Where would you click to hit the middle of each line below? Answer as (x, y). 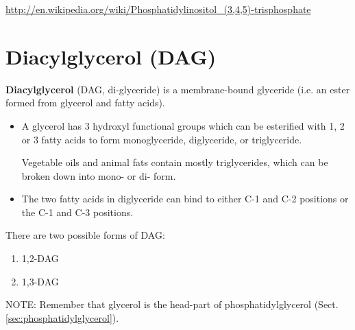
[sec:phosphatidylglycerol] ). (62, 317)
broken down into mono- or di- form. (99, 175)
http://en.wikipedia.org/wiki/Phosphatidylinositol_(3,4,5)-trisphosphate (158, 9)
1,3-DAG (40, 281)
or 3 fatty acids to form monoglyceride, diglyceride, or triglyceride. (162, 139)
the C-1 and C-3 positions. (77, 212)
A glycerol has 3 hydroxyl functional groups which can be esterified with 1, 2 (183, 125)
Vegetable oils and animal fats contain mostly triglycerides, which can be (175, 162)
